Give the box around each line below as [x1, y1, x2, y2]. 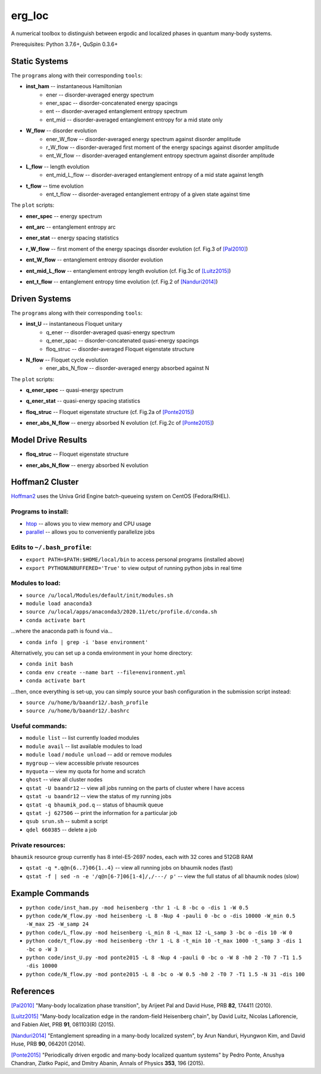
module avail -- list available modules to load [26, 742, 143, 750]
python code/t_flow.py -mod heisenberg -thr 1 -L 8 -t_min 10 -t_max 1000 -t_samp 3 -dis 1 [26, 938, 302, 944]
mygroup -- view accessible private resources [26, 759, 140, 767]
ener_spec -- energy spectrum [26, 212, 102, 220]
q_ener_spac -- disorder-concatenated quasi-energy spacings [46, 337, 199, 344]
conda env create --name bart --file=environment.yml [26, 669, 186, 675]
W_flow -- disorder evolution [26, 127, 97, 134]
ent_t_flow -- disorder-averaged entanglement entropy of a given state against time [46, 191, 250, 198]
